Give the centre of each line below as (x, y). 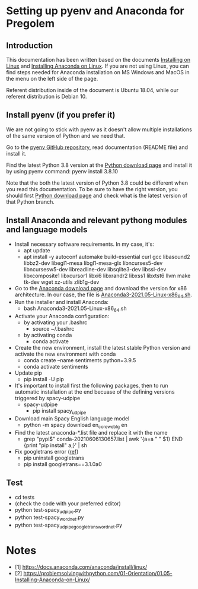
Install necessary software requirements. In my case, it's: (84, 244)
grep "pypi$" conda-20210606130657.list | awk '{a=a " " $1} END (103, 439)
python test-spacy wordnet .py (49, 518)
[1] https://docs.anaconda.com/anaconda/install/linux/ (81, 567)
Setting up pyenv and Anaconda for (95, 11)
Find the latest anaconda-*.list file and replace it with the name (91, 432)
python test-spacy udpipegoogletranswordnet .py (68, 526)
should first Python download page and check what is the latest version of (97, 195)
